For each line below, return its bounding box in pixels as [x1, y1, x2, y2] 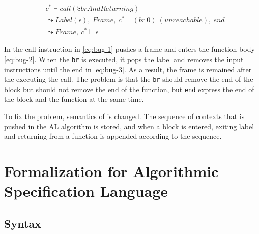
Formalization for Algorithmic [4, 161, 219, 182]
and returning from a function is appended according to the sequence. [4, 131, 222, 141]
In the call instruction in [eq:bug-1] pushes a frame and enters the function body [4, 44, 255, 54]
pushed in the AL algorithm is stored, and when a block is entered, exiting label [4, 121, 254, 131]
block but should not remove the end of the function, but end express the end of [4, 83, 254, 94]
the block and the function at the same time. [4, 94, 144, 104]
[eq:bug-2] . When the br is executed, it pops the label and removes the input [4, 53, 244, 64]
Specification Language [4, 181, 168, 201]
